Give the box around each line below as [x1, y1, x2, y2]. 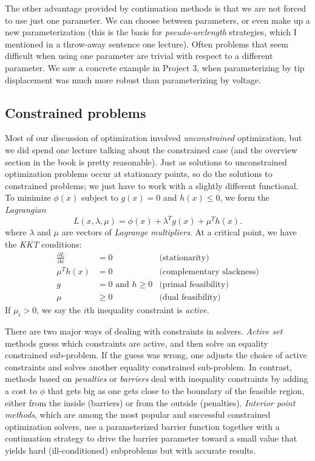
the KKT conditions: [5, 237, 82, 250]
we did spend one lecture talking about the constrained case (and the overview [5, 143, 297, 156]
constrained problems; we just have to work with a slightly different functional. [5, 179, 299, 192]
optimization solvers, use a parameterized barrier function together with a [5, 420, 280, 432]
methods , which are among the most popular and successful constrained [5, 408, 271, 421]
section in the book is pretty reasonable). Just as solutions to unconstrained [5, 155, 287, 168]
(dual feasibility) [159, 293, 221, 302]
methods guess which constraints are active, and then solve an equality [5, 336, 268, 349]
